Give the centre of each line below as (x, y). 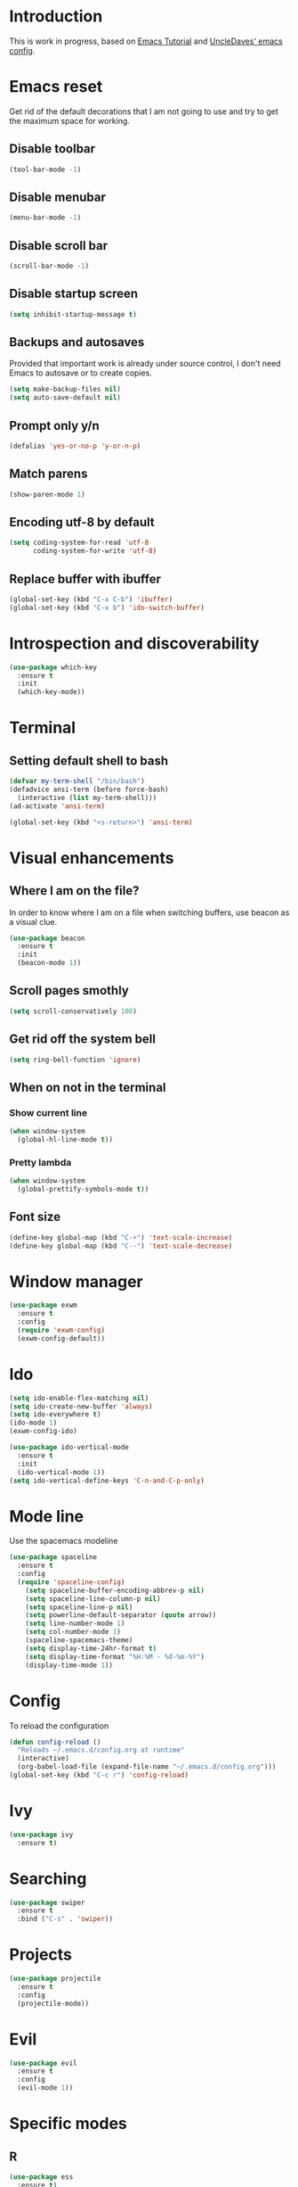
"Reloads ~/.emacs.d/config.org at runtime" (101, 1750)
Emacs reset (56, 87)
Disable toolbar (52, 149)
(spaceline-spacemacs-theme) (79, 1640)
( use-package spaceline (53, 1557)
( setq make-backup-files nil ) (65, 390)
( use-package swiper (48, 1902)
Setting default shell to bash (89, 760)
